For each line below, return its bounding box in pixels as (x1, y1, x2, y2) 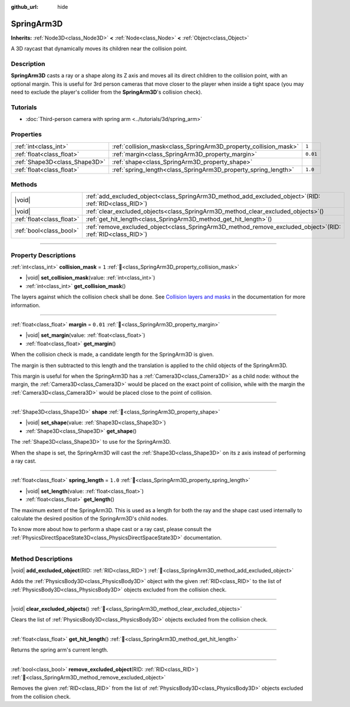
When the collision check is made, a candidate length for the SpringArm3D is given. (11, 351, 214, 358)
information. (11, 302, 41, 309)
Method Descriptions (11, 555, 73, 563)
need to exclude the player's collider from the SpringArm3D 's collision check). (11, 89, 203, 96)
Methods (11, 180, 38, 188)
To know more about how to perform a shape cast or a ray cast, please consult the (11, 526, 212, 533)
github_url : (11, 4, 38, 10)
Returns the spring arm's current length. (11, 646, 108, 653)
